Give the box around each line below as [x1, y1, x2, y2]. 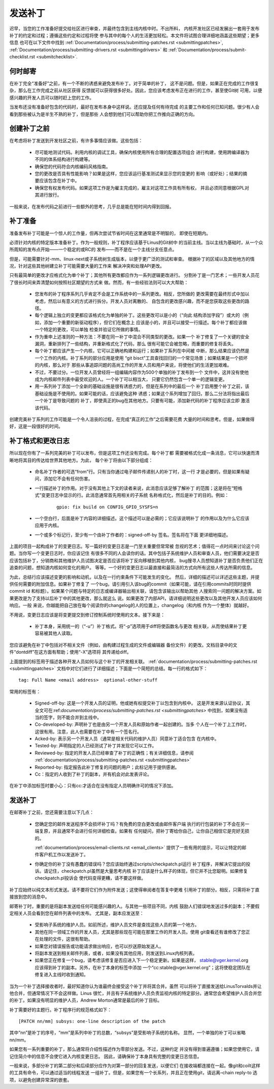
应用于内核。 [35, 522, 62, 528]
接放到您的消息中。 [9, 894, 50, 900]
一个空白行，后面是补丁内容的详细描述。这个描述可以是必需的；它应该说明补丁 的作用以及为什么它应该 [35, 515, 250, 521]
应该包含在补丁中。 [39, 178, 80, 184]
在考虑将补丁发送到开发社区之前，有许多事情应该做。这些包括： [9, 138, 143, 144]
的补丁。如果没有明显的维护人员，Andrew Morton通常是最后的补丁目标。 [9, 997, 162, 1003]
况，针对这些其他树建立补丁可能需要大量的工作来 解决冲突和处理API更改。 [9, 263, 165, 269]
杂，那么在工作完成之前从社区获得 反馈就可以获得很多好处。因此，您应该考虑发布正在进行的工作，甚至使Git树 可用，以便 [9, 87, 262, 93]
